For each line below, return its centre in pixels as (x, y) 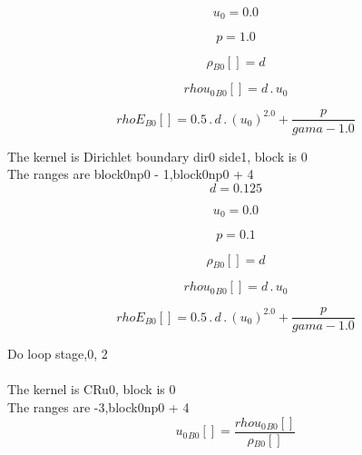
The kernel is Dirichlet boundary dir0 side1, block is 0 (157, 156)
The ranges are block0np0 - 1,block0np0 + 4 (131, 174)
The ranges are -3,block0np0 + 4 (98, 407)
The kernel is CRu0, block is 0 (92, 389)
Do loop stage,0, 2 (58, 354)
